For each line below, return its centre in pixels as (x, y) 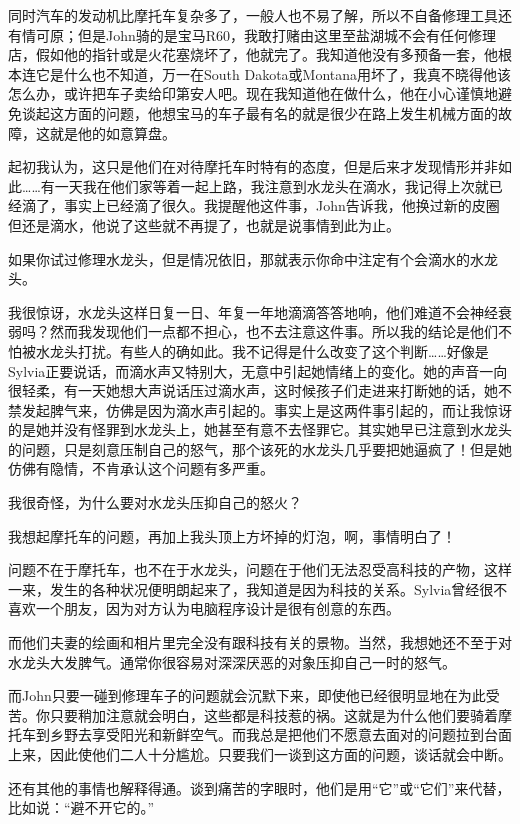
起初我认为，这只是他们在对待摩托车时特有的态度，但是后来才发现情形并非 (253, 166)
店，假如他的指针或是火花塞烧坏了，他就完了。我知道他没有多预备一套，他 (253, 54)
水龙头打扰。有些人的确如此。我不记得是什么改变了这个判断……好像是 (262, 350)
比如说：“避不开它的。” (81, 807)
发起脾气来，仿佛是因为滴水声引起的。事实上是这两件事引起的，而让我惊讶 (266, 409)
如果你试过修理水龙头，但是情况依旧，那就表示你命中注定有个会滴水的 (239, 258)
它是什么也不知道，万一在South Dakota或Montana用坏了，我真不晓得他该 (273, 73)
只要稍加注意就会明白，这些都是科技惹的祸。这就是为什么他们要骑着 (273, 714)
